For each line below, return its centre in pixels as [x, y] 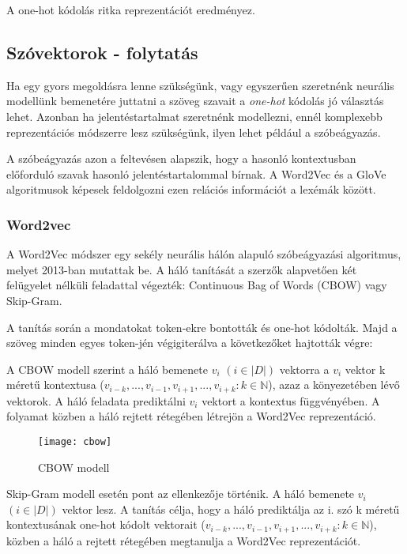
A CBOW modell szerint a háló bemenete [107, 369]
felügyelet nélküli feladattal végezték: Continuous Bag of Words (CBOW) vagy [197, 285]
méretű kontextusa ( [55, 384]
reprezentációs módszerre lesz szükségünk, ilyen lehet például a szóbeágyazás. [194, 132]
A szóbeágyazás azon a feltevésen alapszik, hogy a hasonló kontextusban [181, 158]
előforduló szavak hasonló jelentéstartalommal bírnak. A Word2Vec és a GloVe [196, 173]
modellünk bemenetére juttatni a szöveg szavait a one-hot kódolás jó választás [195, 101]
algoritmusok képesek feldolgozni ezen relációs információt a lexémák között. [191, 189]
